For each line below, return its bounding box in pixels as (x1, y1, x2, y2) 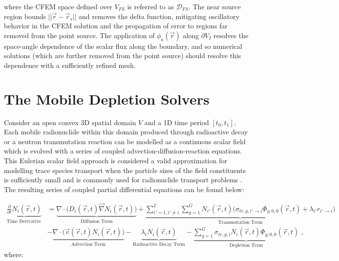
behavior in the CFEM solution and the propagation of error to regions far (4, 21, 228, 31)
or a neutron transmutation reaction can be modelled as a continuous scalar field (4, 136, 246, 146)
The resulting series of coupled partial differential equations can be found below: (4, 184, 245, 194)
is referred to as (127, 1, 174, 11)
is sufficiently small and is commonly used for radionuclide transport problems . (4, 174, 242, 185)
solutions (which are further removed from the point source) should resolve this (4, 50, 241, 61)
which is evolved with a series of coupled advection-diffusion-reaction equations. (4, 146, 242, 156)
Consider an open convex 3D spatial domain (4, 117, 136, 127)
